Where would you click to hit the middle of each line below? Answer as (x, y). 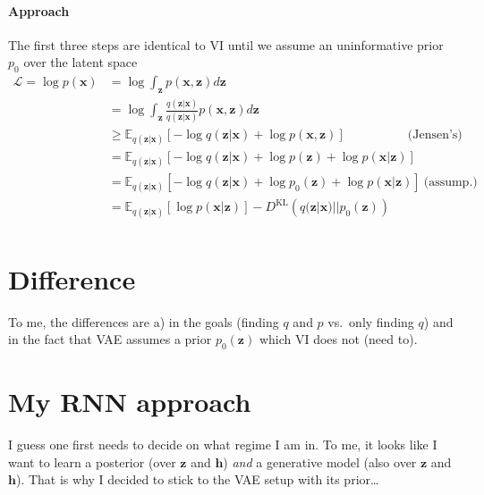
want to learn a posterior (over (92, 461)
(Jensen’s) (435, 134)
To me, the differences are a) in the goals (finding (144, 321)
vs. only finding (371, 321)
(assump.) (450, 183)
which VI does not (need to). (338, 339)
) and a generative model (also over (320, 461)
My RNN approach (130, 402)
